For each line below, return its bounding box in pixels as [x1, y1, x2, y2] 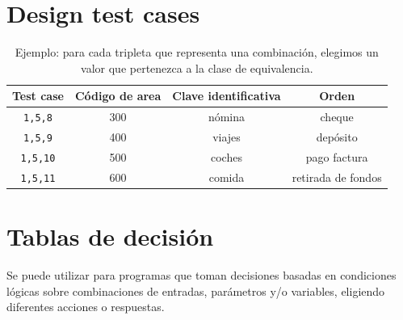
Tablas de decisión [6, 220, 214, 253]
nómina [208, 108, 246, 125]
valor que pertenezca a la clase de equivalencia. [81, 59, 313, 76]
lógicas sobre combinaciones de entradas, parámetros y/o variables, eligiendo [6, 282, 385, 299]
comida [208, 168, 245, 185]
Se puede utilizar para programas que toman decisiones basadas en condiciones [6, 267, 397, 284]
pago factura [305, 149, 368, 165]
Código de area [74, 87, 162, 104]
